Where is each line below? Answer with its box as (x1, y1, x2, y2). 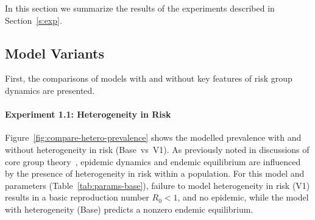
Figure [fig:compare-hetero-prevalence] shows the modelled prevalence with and (5, 131, 302, 144)
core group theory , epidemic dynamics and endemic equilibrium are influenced (5, 155, 301, 168)
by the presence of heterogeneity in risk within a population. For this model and (5, 167, 305, 180)
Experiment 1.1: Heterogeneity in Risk (5, 108, 171, 121)
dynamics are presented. (5, 83, 95, 96)
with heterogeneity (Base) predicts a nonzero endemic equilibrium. (5, 202, 253, 215)
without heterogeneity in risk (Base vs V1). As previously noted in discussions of (5, 143, 310, 155)
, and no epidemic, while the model (177, 191, 309, 204)
